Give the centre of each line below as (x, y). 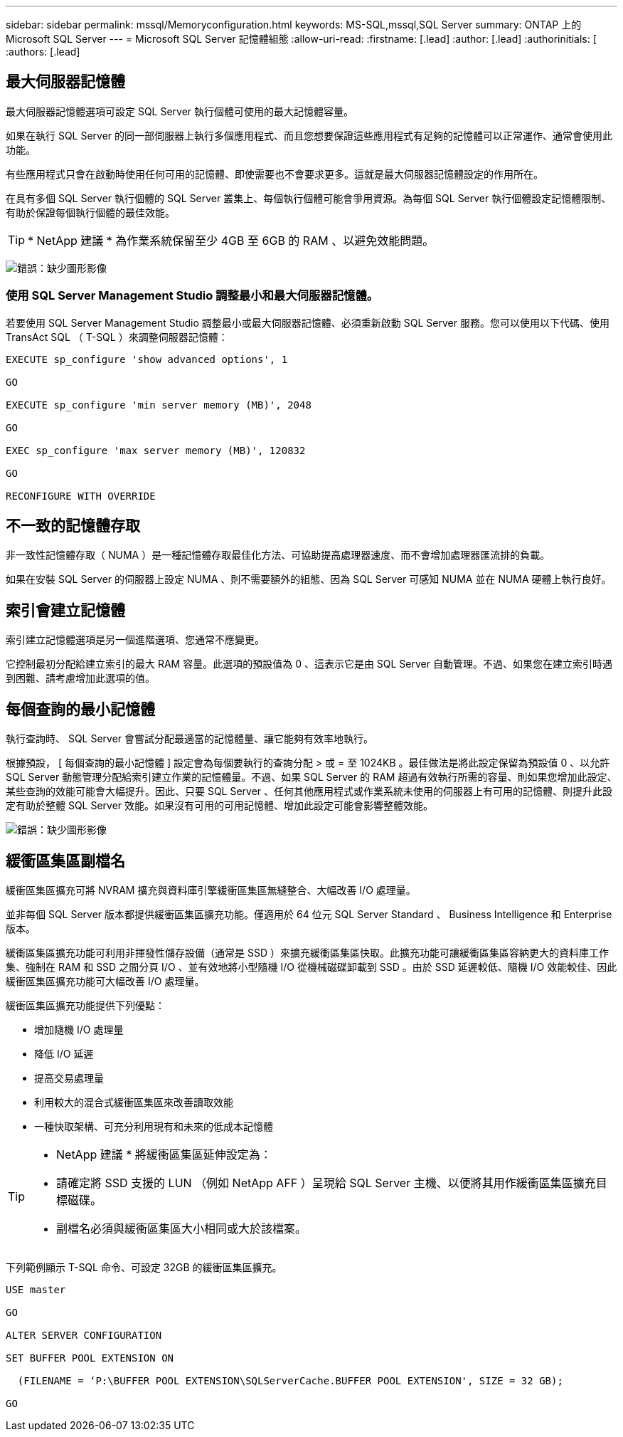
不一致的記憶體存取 (73, 526)
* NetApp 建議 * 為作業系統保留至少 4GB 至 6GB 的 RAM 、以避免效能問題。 (231, 240)
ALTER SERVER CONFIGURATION (84, 1335)
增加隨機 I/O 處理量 (79, 1029)
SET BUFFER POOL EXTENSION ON (90, 1358)
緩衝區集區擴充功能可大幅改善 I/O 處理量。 (105, 981)
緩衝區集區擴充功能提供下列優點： (85, 1005)
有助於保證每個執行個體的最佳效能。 (90, 212)
